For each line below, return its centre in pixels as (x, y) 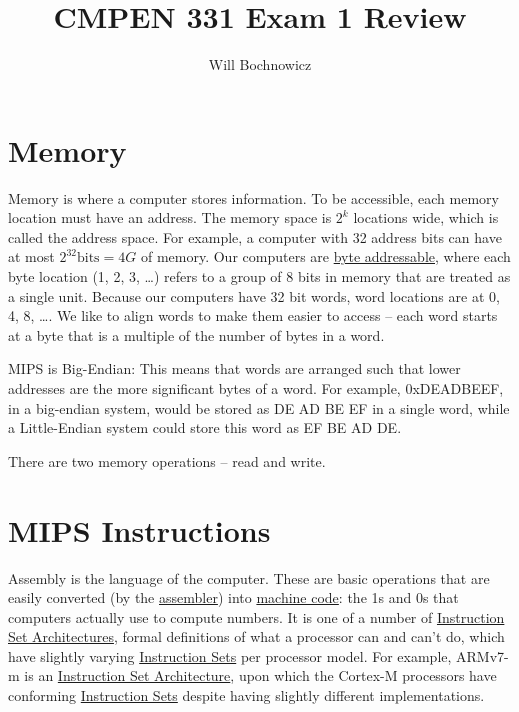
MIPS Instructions (139, 529)
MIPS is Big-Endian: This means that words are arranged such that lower (234, 368)
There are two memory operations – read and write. (167, 460)
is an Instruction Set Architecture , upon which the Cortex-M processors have (260, 675)
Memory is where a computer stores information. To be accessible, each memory (253, 197)
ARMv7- (482, 655)
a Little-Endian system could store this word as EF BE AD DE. (205, 427)
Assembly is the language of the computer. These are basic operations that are (249, 577)
